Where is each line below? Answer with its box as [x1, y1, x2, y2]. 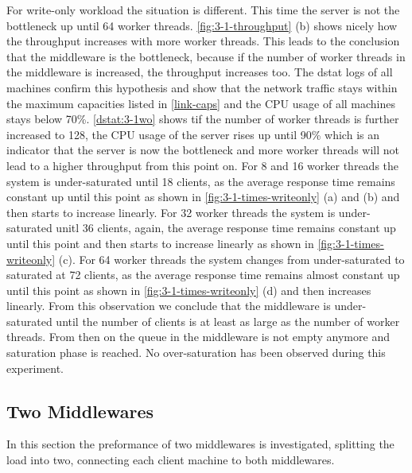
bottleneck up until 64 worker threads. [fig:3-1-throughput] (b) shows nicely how [6, 17, 398, 33]
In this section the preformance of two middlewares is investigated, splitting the [6, 436, 395, 452]
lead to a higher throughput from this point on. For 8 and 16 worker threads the [6, 157, 399, 173]
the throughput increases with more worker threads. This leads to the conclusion [6, 33, 400, 49]
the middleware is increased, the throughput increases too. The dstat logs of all [6, 64, 393, 80]
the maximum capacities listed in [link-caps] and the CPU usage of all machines [6, 95, 396, 111]
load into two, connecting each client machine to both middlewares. [6, 452, 335, 468]
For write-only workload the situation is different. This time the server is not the [6, 2, 400, 17]
